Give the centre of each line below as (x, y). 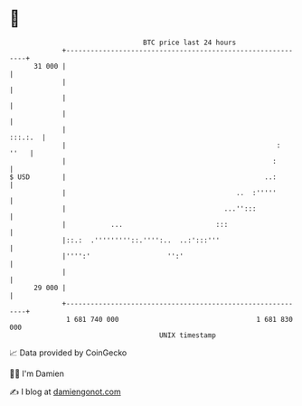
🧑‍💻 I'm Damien (37, 373)
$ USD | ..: (143, 177)
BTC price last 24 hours (190, 42)
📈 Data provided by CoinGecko (68, 353)
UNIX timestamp (188, 335)
